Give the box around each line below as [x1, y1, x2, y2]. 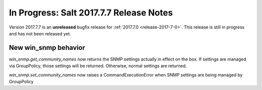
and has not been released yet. [9, 30, 71, 36]
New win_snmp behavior [9, 44, 85, 52]
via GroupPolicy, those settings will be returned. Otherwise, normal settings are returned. [9, 63, 187, 69]
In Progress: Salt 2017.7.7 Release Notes [9, 7, 173, 18]
